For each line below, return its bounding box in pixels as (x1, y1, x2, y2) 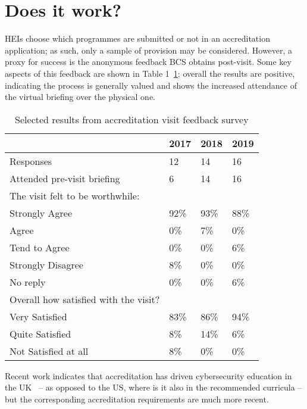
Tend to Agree (10, 240, 70, 254)
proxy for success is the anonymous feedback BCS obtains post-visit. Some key (5, 55, 292, 68)
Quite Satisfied (10, 326, 71, 341)
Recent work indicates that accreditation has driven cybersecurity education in (5, 369, 292, 382)
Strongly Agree (10, 205, 72, 220)
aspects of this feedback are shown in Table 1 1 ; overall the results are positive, (5, 67, 295, 79)
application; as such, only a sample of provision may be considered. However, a (5, 43, 293, 56)
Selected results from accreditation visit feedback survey (15, 112, 249, 126)
